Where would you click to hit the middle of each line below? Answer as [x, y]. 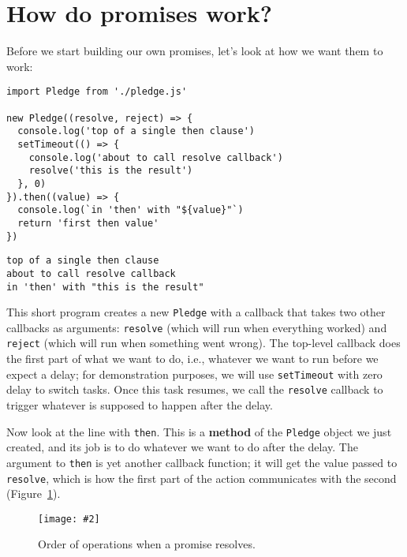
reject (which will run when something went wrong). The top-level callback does [203, 343]
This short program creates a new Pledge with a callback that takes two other [196, 312]
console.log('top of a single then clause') [136, 131]
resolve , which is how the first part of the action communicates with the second [202, 478]
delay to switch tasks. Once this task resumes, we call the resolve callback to [195, 389]
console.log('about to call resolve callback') [156, 157]
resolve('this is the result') [111, 171]
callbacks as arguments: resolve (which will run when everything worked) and [197, 327]
